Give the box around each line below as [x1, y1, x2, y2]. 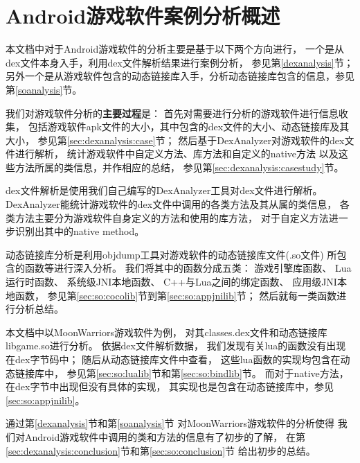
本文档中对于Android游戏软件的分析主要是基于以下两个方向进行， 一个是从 [6, 42, 344, 56]
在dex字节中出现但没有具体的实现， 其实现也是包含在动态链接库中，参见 [6, 379, 334, 394]
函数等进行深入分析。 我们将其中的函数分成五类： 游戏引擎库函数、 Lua [24, 261, 352, 275]
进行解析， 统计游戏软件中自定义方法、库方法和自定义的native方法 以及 [15, 146, 339, 161]
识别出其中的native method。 [15, 224, 145, 238]
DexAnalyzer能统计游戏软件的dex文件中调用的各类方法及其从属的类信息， [6, 197, 337, 211]
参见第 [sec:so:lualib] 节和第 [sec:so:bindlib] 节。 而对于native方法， [66, 365, 349, 380]
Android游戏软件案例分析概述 [6, 1, 280, 30]
